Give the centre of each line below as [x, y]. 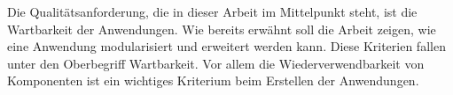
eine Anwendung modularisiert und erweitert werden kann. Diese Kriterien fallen [226, 46]
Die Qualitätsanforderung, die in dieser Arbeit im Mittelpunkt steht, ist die [212, 11]
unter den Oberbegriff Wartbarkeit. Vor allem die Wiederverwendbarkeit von [216, 63]
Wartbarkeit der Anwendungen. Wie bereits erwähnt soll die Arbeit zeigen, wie [222, 29]
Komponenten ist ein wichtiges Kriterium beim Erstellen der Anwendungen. [213, 80]
